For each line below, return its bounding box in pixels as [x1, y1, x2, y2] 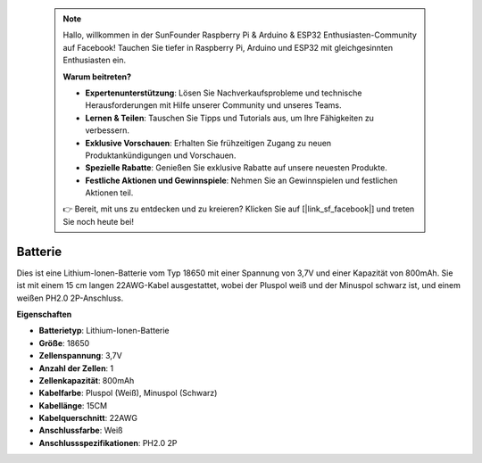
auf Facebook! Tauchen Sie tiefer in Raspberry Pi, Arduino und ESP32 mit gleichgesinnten [62, 42, 393, 53]
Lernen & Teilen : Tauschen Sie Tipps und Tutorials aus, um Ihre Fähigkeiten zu [85, 112, 375, 123]
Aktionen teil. [85, 187, 134, 198]
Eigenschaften [16, 309, 72, 319]
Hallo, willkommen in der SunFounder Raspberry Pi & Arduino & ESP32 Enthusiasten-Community [62, 29, 417, 40]
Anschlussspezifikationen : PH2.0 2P [38, 437, 178, 448]
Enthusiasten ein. [62, 54, 127, 66]
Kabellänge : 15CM [38, 400, 107, 410]
